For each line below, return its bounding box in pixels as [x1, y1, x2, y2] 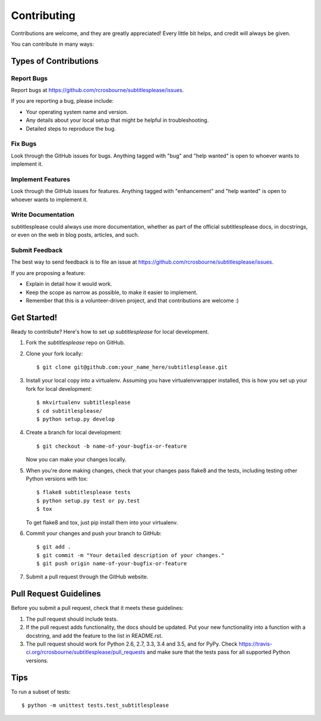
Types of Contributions [11, 56, 99, 66]
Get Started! [11, 312, 58, 322]
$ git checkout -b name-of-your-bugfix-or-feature [36, 442, 187, 450]
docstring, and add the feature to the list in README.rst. [26, 632, 163, 639]
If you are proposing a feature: [11, 269, 86, 276]
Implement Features [11, 175, 71, 184]
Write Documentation [11, 211, 74, 219]
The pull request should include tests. [26, 615, 118, 622]
